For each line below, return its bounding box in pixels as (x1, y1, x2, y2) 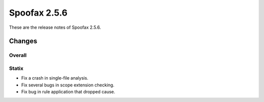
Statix (9, 65, 24, 72)
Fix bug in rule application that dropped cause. (21, 89, 115, 95)
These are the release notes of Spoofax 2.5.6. (9, 24, 101, 30)
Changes (9, 37, 38, 45)
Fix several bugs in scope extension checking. (21, 82, 114, 88)
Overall (9, 52, 27, 59)
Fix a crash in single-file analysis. (21, 75, 88, 81)
